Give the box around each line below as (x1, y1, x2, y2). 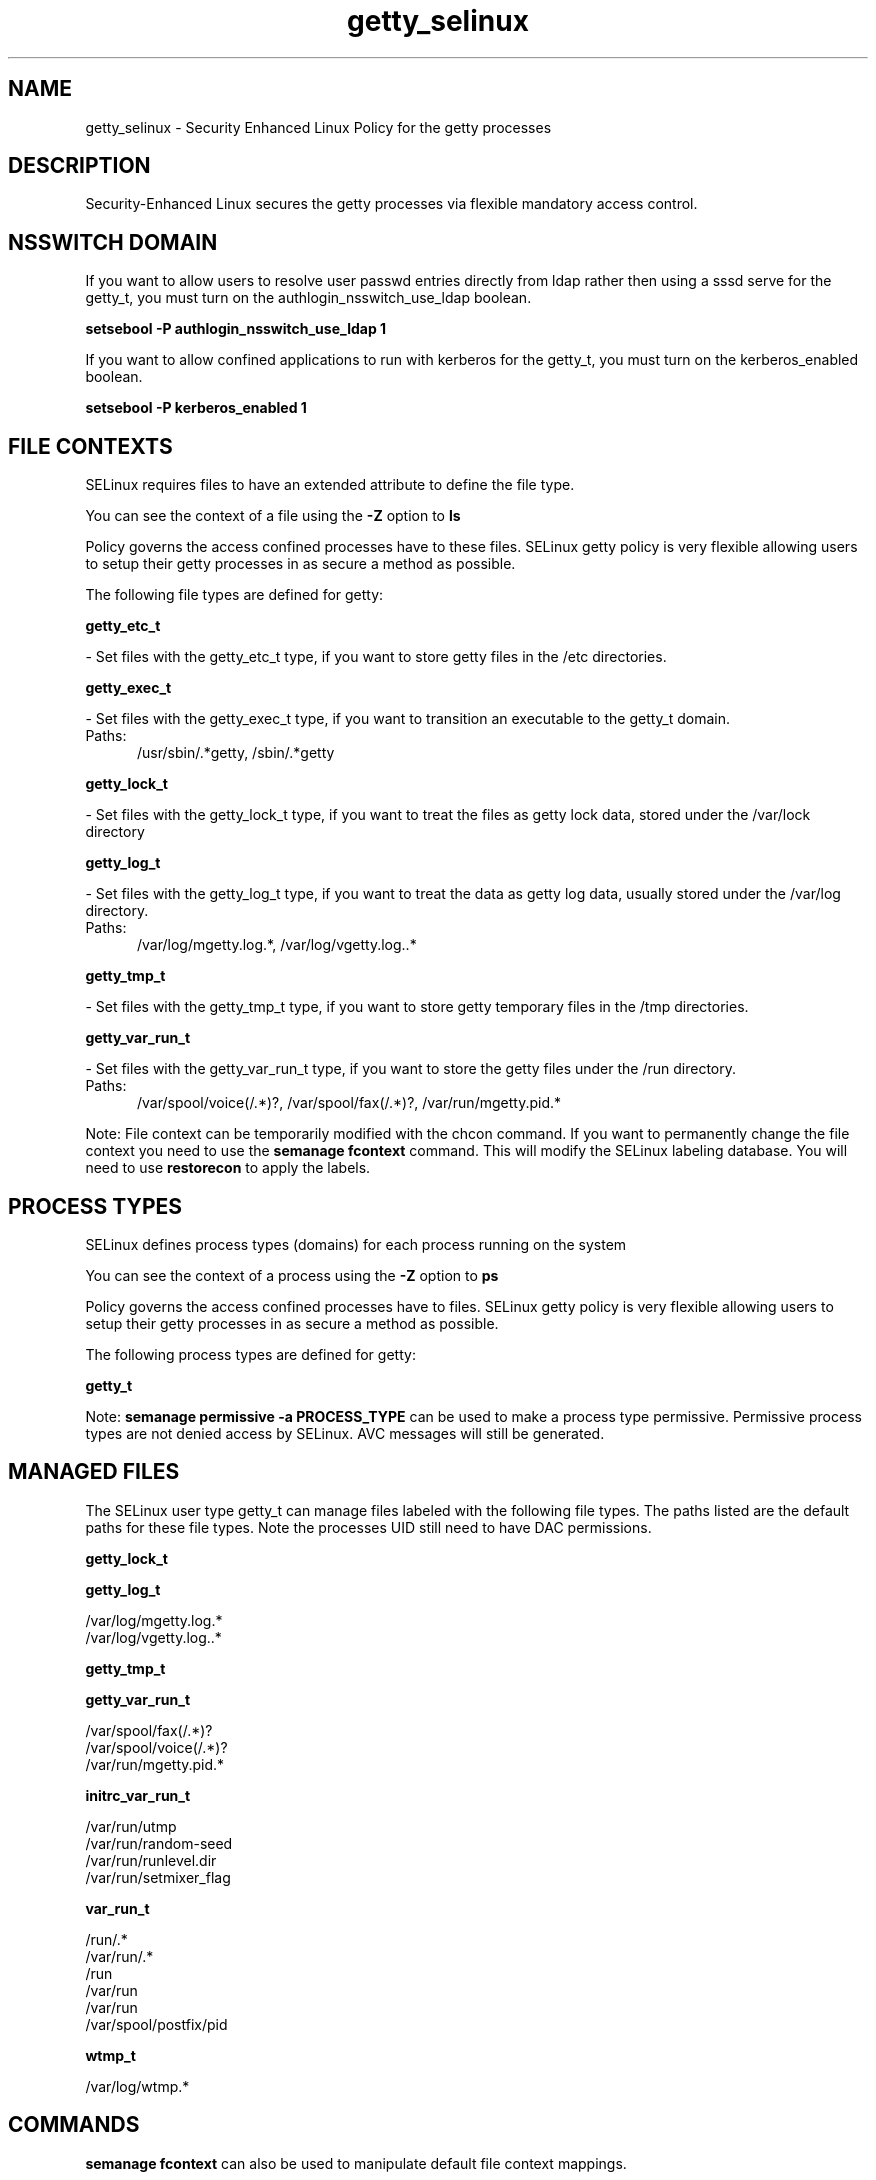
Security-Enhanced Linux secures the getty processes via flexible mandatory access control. (85, 195, 698, 213)
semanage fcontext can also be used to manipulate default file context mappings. (85, 2154, 627, 2172)
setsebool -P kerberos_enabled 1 (85, 399, 307, 417)
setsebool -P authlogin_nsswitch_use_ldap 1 (85, 320, 387, 338)
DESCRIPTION (8, 153, 151, 179)
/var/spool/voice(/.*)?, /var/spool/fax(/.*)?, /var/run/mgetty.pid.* (137, 1094, 561, 1112)
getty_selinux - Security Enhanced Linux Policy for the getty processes (85, 118, 552, 136)
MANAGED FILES (8, 1459, 180, 1485)
